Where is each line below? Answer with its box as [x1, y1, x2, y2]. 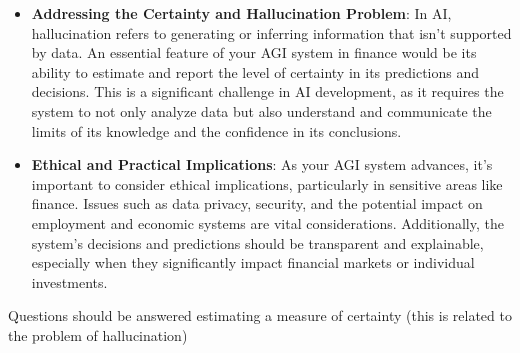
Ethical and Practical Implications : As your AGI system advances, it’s [31, 154, 493, 175]
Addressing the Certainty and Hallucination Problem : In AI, [31, 3, 452, 23]
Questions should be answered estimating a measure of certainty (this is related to [8, 305, 512, 326]
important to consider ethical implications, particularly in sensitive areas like [31, 173, 503, 194]
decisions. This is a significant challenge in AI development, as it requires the [31, 81, 504, 102]
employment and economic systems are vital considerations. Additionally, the [31, 212, 504, 233]
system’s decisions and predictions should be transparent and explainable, [31, 232, 484, 253]
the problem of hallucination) [8, 324, 188, 345]
